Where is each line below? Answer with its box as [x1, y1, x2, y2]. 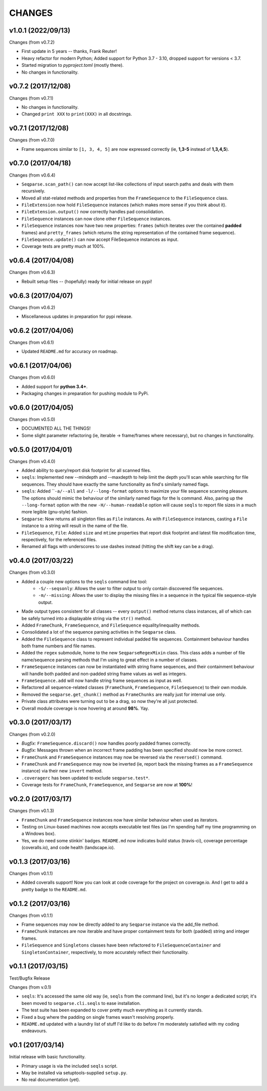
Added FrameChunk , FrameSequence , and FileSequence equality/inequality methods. [21, 622, 200, 628]
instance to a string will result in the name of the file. [21, 523, 129, 529]
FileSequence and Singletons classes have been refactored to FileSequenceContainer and [21, 942, 221, 948]
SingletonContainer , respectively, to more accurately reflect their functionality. [21, 949, 189, 955]
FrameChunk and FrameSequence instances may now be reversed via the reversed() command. [21, 754, 222, 760]
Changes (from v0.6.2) [9, 304, 55, 310]
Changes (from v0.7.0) [9, 137, 55, 143]
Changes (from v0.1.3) [9, 808, 54, 814]
